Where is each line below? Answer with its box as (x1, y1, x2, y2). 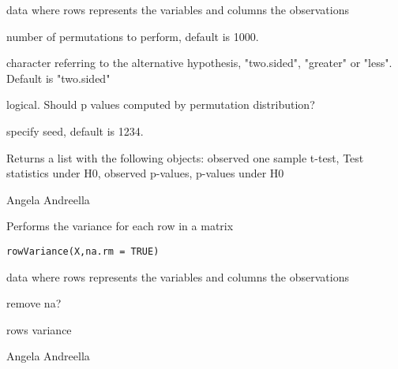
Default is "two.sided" (6, 69, 111, 86)
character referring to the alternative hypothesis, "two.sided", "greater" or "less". (6, 54, 392, 71)
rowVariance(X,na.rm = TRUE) (6, 245, 160, 257)
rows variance (6, 321, 72, 337)
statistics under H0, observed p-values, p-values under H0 (6, 165, 284, 181)
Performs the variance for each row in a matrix (6, 218, 234, 234)
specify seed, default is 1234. (6, 122, 144, 139)
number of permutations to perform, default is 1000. (6, 28, 259, 44)
